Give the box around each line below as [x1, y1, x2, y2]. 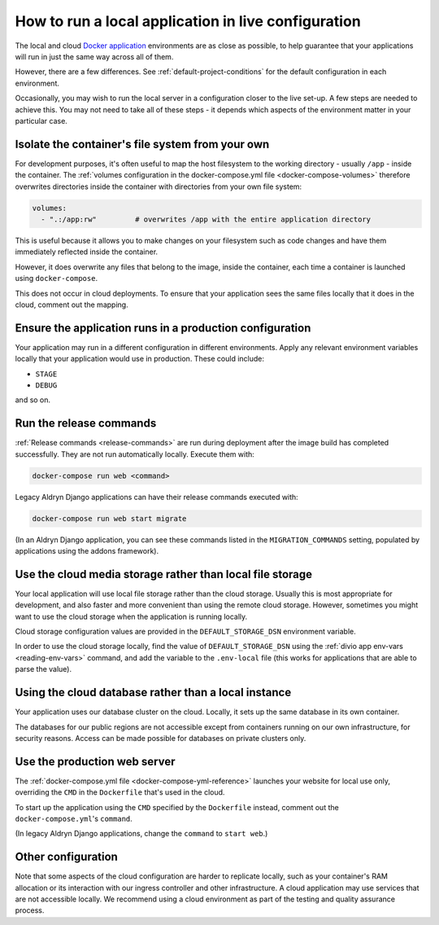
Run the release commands [15, 416, 157, 431]
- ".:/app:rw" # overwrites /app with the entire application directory [41, 214, 372, 224]
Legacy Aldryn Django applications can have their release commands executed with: [15, 492, 298, 502]
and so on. [15, 395, 51, 405]
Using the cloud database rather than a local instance [15, 686, 292, 699]
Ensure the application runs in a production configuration [15, 321, 311, 335]
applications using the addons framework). [15, 546, 159, 555]
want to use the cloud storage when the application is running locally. [15, 612, 248, 621]
